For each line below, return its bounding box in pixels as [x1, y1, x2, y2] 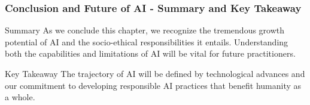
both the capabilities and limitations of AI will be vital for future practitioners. [5, 47, 296, 60]
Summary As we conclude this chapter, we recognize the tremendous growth [5, 24, 285, 36]
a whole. [5, 91, 35, 103]
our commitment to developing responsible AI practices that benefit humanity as [5, 79, 302, 91]
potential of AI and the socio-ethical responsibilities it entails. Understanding [5, 35, 288, 48]
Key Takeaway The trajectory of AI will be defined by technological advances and [5, 67, 305, 79]
